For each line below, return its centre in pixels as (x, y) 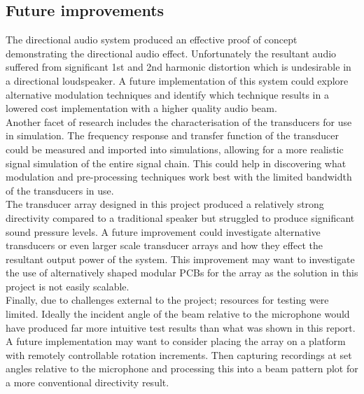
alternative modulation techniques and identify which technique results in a (167, 94)
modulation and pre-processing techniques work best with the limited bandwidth (179, 177)
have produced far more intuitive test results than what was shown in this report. (181, 327)
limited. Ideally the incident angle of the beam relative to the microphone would (178, 314)
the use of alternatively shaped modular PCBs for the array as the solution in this (182, 273)
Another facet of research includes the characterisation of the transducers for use (179, 121)
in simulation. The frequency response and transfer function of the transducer (172, 135)
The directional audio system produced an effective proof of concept (152, 40)
